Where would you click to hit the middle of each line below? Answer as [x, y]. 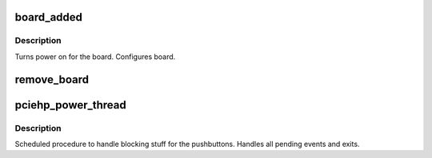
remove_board [52, 79]
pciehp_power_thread [71, 105]
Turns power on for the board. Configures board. [95, 57]
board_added [49, 17]
